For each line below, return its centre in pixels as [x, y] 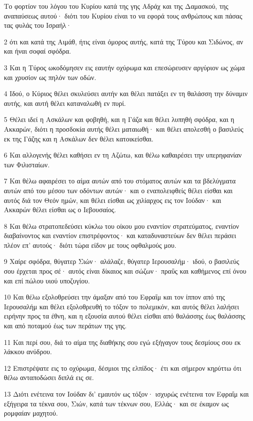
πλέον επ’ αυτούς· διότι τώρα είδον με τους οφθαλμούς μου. [90, 245]
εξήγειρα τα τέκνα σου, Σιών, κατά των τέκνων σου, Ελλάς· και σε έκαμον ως [117, 403]
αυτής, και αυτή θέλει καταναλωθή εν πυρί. [65, 103]
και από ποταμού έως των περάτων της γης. [65, 326]
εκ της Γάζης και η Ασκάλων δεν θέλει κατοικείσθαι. [79, 138]
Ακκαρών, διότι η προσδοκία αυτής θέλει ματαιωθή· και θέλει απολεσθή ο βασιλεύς [124, 129]
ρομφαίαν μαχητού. [31, 413]
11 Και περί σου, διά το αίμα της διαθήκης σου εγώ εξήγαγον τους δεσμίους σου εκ [122, 342]
